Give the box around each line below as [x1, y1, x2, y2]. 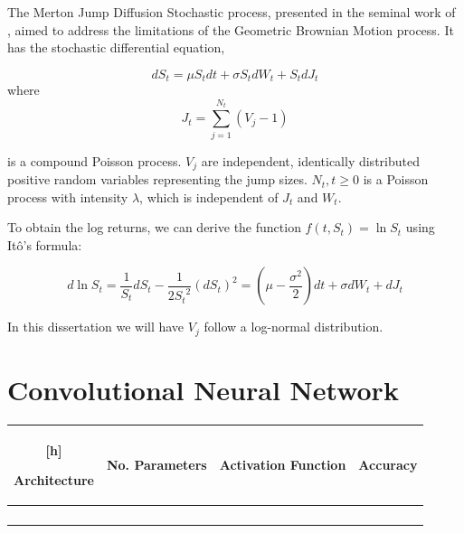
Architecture [14, 471, 94, 490]
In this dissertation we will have [7, 317, 185, 336]
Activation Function [219, 455, 346, 474]
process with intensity [7, 187, 128, 206]
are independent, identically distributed [201, 151, 420, 170]
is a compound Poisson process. [7, 151, 182, 170]
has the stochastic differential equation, [7, 38, 225, 57]
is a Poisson [363, 170, 429, 189]
